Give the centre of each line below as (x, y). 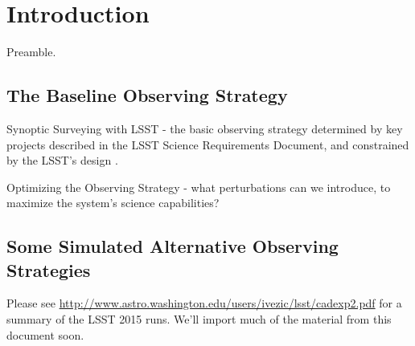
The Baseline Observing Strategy (147, 95)
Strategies (49, 269)
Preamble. (31, 52)
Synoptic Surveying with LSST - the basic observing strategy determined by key (205, 128)
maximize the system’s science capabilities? (113, 203)
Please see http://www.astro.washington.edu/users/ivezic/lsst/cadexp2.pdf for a (204, 303)
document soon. (45, 334)
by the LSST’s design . (62, 160)
